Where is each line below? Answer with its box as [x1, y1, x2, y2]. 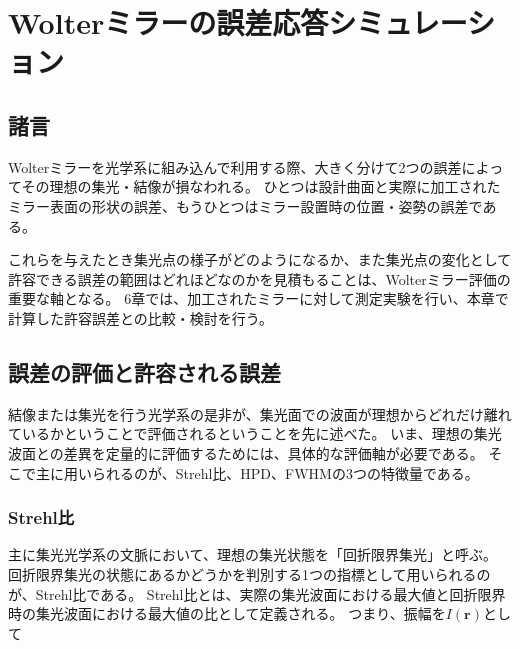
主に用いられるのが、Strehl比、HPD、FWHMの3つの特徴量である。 [35, 462, 479, 483]
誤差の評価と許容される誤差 [8, 356, 281, 387]
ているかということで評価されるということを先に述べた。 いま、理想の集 [8, 423, 488, 444]
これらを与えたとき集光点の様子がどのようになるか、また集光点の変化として [8, 249, 512, 270]
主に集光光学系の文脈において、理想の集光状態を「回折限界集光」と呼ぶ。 [8, 544, 497, 565]
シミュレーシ [328, 2, 496, 43]
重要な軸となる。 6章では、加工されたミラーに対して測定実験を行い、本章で [8, 288, 509, 309]
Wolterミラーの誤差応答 [8, 2, 329, 43]
